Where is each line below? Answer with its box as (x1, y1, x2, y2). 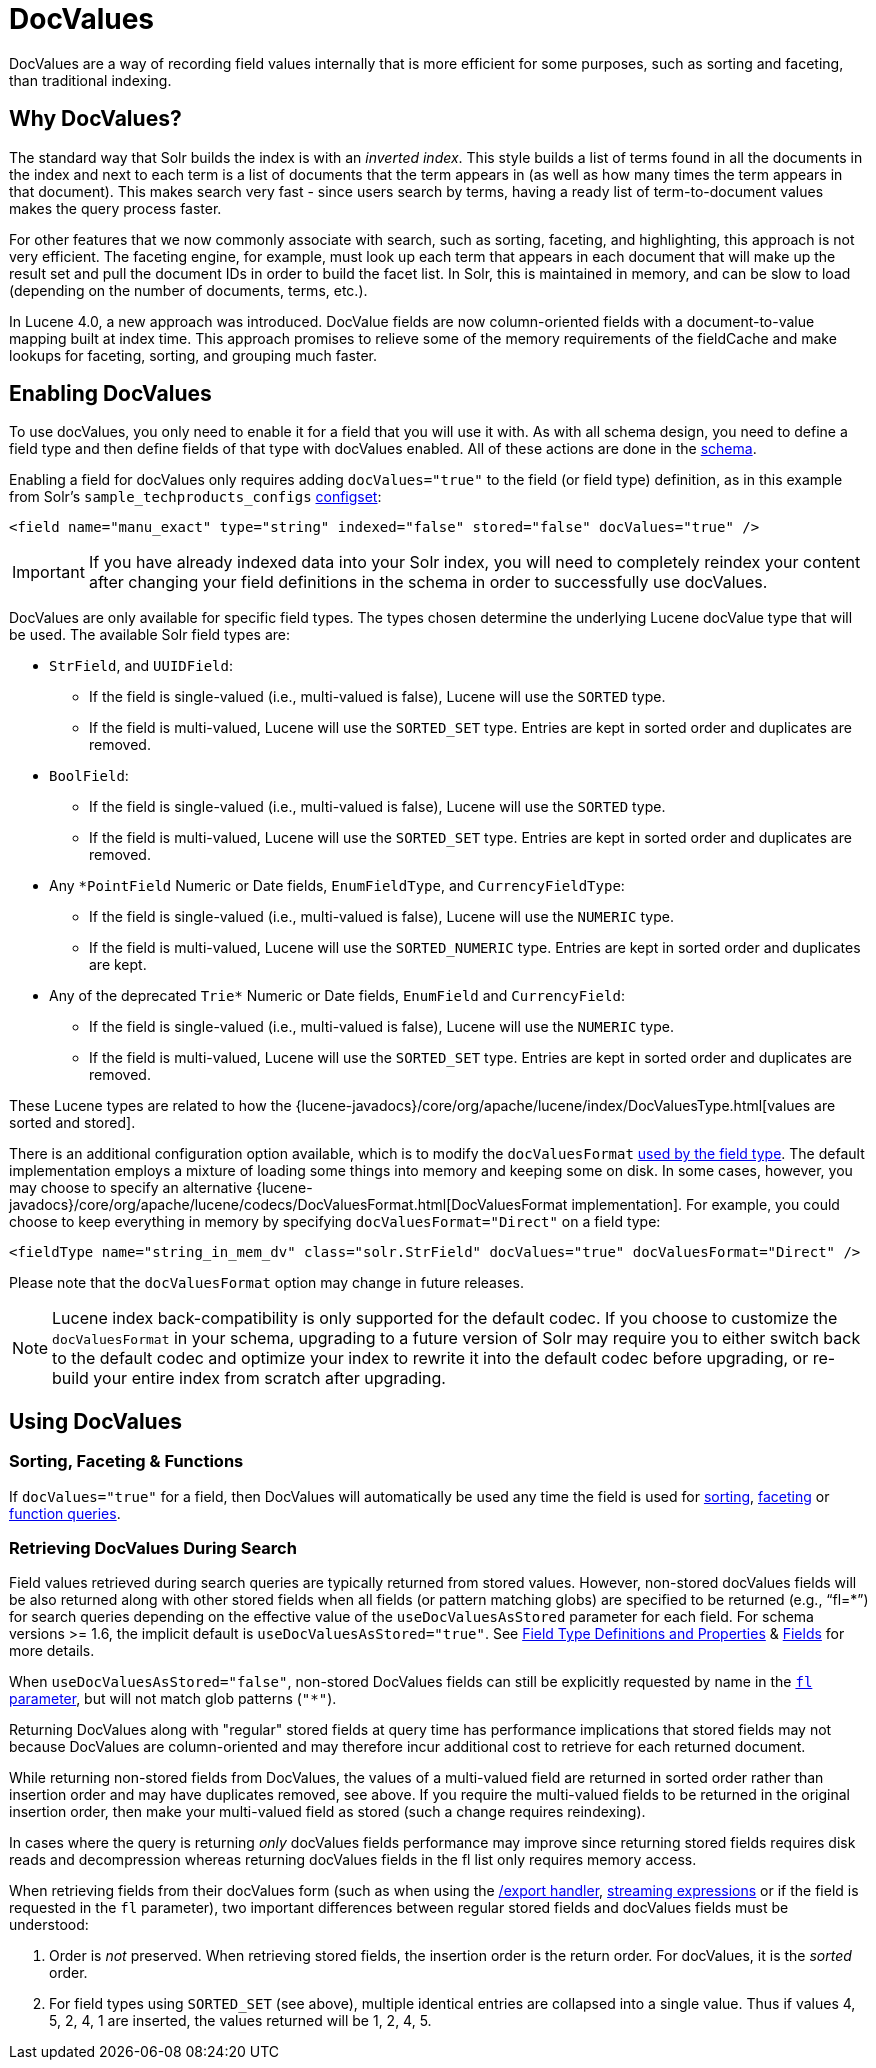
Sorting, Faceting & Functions (9, 1451, 244, 1472)
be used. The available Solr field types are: (9, 626, 290, 644)
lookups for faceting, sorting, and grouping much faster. (9, 346, 377, 364)
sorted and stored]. (9, 1114, 136, 1132)
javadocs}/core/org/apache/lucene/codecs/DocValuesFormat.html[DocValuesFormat (9, 1196, 568, 1214)
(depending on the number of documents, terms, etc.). (9, 281, 368, 299)
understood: (9, 1916, 89, 1934)
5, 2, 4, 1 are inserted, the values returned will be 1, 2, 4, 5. (49, 2012, 432, 2030)
